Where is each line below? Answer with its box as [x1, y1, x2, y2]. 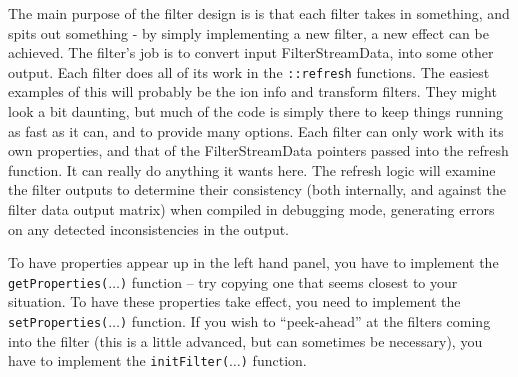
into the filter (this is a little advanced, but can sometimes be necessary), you [8, 330, 483, 351]
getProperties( [8, 276, 109, 291]
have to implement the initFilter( [8, 350, 230, 371]
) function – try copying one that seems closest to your [119, 271, 458, 292]
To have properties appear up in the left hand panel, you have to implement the [8, 252, 499, 273]
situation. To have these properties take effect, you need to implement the [8, 291, 461, 312]
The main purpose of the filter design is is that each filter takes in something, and [8, 3, 510, 23]
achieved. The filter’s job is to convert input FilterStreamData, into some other [8, 42, 494, 63]
